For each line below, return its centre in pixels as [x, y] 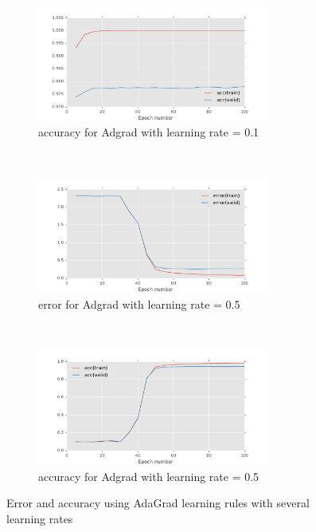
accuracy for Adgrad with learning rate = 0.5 [149, 476]
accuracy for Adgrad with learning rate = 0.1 [149, 132]
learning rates [40, 518]
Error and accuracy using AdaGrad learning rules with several [158, 503]
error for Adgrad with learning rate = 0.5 [139, 303]
